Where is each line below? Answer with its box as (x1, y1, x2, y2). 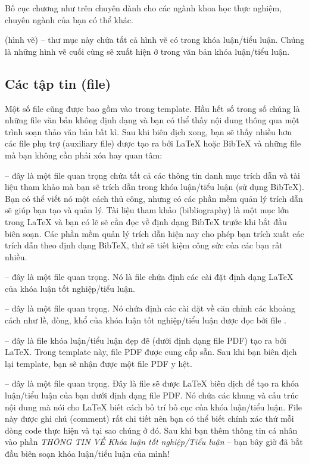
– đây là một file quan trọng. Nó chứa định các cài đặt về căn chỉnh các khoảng (5, 302, 296, 314)
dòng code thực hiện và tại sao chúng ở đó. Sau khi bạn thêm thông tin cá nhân (5, 423, 298, 436)
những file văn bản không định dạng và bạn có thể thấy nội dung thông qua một (5, 114, 299, 126)
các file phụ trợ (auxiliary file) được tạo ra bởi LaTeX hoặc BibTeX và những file (5, 137, 301, 150)
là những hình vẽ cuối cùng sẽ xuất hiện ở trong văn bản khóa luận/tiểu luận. (5, 45, 290, 57)
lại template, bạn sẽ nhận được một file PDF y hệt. (5, 357, 192, 369)
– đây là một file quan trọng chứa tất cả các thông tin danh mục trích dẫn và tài (5, 169, 300, 181)
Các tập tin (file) (5, 74, 111, 92)
